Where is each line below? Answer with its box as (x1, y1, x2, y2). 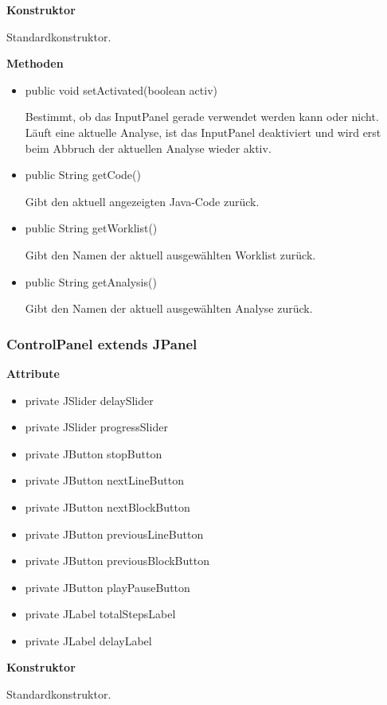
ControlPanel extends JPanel (6, 333, 197, 353)
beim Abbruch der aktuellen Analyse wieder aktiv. (25, 139, 272, 156)
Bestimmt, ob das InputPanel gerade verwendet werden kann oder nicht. (25, 108, 379, 125)
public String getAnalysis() (25, 273, 157, 290)
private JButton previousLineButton (25, 525, 204, 542)
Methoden (6, 55, 64, 72)
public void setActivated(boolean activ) (25, 81, 218, 98)
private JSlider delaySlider (25, 391, 154, 408)
